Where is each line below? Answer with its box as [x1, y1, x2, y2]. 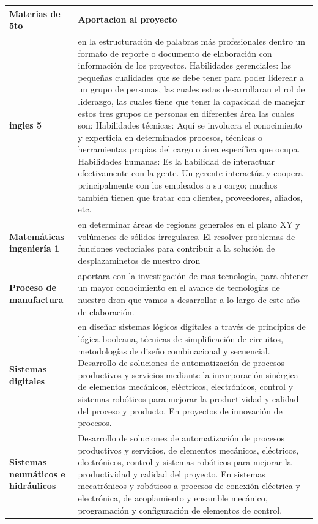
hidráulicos [9, 479, 56, 492]
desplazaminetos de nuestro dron [78, 253, 201, 266]
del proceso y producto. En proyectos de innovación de [78, 404, 283, 417]
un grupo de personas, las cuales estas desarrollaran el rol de [78, 83, 305, 95]
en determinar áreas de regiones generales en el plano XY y [78, 218, 300, 231]
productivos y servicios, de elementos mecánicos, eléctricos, [78, 443, 299, 456]
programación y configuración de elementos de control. [78, 503, 283, 516]
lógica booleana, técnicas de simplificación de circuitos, [78, 332, 284, 345]
